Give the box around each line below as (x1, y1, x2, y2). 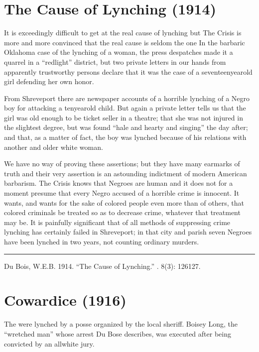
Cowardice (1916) (4, 290, 127, 310)
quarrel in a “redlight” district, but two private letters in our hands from (4, 56, 226, 67)
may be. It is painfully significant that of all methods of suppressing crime (4, 217, 231, 227)
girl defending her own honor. (4, 76, 94, 87)
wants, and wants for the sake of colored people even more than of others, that (4, 197, 244, 208)
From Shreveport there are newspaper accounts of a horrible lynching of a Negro (4, 93, 250, 103)
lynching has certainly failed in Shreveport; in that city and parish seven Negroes (4, 227, 252, 237)
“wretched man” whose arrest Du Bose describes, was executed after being (4, 328, 231, 339)
